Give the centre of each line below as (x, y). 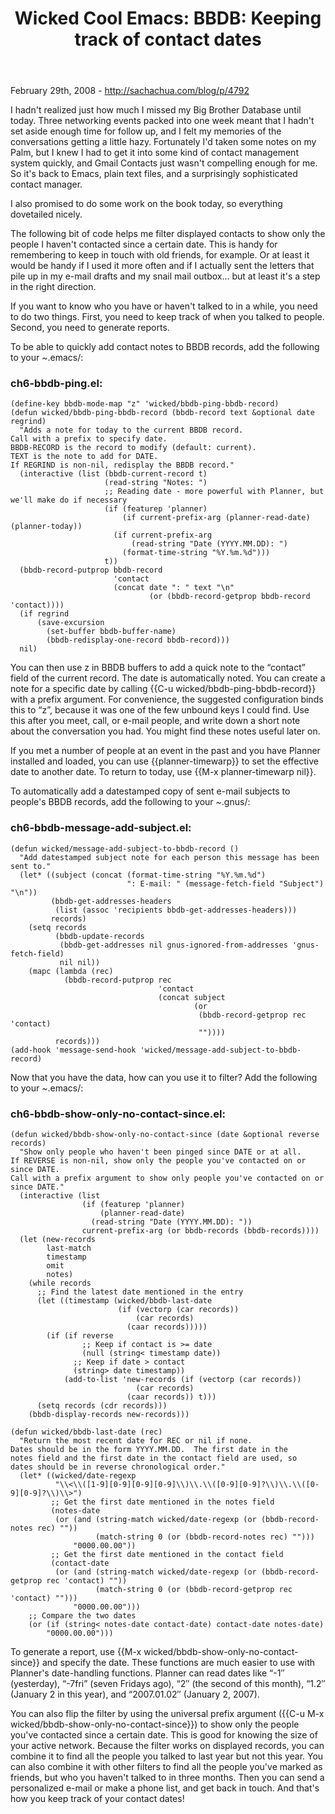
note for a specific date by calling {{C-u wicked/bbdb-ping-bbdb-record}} (163, 689)
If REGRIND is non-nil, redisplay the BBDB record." (122, 465)
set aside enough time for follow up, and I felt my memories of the (146, 131)
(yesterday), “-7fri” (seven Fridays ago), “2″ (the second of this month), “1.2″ (168, 1684)
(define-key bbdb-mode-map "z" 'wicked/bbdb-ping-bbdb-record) (145, 404)
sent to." (31, 866)
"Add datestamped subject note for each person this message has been (169, 857)
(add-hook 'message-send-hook (73, 1050)
